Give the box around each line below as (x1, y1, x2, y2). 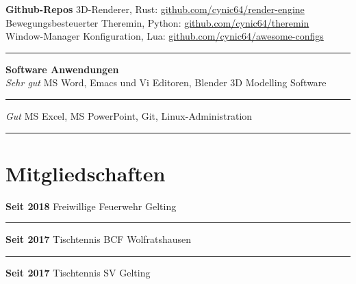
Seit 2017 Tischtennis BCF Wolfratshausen (5, 232, 192, 246)
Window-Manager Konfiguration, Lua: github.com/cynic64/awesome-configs (5, 29, 324, 43)
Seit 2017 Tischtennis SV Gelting (5, 265, 151, 279)
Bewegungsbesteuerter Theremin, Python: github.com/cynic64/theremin (5, 15, 309, 29)
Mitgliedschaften (5, 159, 166, 187)
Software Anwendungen (5, 62, 119, 76)
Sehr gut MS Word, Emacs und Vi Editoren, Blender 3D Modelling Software (5, 75, 327, 90)
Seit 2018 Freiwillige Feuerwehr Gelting (5, 198, 177, 213)
